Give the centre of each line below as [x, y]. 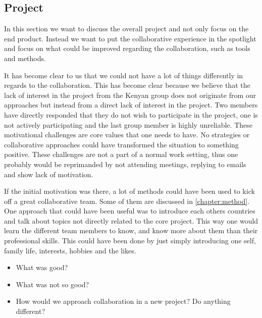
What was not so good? [53, 284]
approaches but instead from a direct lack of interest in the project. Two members [131, 105]
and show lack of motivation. [49, 174]
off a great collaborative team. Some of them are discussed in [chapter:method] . [127, 201]
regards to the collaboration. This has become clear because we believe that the [127, 85]
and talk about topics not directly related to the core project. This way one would [131, 220]
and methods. [25, 58]
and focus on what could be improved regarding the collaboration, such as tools [127, 48]
